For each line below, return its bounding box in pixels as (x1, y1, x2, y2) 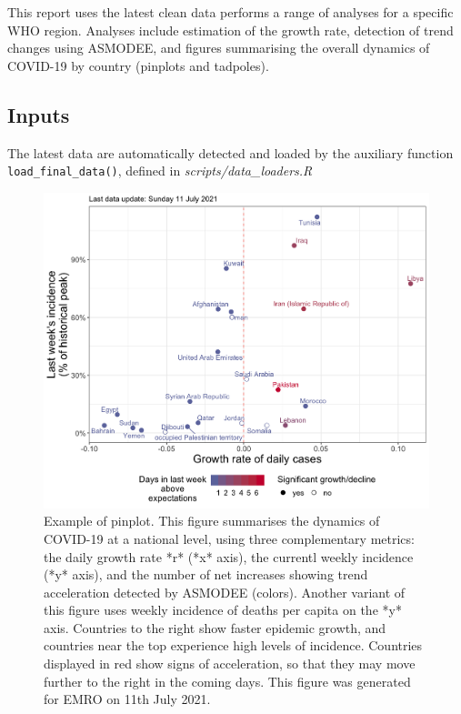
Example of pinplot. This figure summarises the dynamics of (44, 511, 380, 530)
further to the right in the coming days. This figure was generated (44, 671, 411, 690)
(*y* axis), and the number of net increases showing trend (44, 565, 368, 584)
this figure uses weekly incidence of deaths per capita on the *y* (44, 600, 402, 619)
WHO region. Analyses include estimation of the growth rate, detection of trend (7, 20, 454, 39)
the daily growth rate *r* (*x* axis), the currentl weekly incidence (44, 547, 414, 566)
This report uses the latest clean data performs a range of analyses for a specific (7, 3, 454, 21)
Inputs (7, 100, 70, 128)
